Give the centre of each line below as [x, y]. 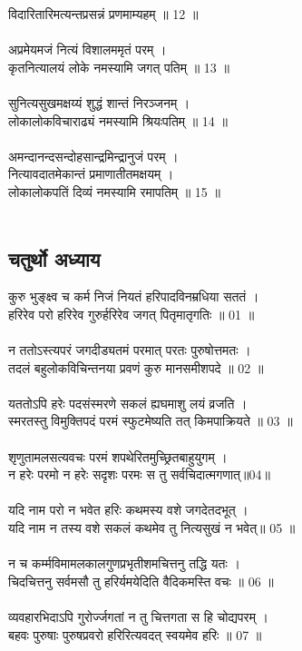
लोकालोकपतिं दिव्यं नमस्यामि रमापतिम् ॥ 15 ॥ [114, 191]
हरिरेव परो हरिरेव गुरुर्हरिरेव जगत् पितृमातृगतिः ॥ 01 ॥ [132, 314]
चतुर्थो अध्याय [54, 258]
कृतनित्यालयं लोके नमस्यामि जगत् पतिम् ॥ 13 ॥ [119, 67]
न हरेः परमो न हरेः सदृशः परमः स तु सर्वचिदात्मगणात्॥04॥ [139, 474]
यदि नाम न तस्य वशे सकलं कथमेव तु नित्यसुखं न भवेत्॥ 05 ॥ [152, 528]
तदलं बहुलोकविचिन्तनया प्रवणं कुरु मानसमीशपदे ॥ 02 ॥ [136, 367]
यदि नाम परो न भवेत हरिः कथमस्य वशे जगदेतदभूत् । [128, 510]
